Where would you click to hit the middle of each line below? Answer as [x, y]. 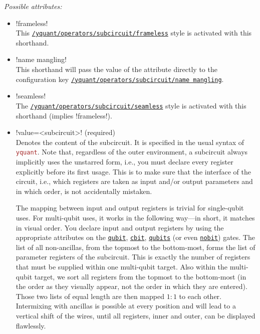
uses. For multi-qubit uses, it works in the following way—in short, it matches [135, 217]
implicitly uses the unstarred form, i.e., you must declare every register [124, 161]
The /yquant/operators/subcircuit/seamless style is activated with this [131, 105]
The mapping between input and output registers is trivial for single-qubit [130, 208]
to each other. [200, 296]
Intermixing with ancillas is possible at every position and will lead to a [126, 306]
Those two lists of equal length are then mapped [90, 296]
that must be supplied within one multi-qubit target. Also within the [122, 266]
